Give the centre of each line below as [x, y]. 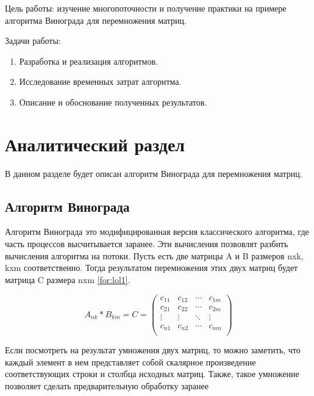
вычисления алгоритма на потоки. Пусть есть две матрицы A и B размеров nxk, [154, 255]
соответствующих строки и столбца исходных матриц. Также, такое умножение [152, 374]
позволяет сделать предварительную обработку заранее [107, 385]
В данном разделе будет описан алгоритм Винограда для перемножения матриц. [154, 173]
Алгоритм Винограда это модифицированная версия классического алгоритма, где [157, 232]
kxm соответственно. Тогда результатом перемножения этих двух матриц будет [152, 268]
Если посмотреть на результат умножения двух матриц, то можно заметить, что [153, 350]
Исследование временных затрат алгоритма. [100, 81]
